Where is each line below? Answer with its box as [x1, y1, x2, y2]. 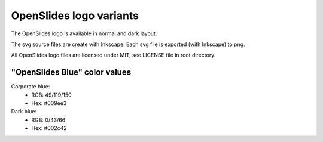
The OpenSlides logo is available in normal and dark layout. [11, 30, 157, 37]
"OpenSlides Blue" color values [11, 67, 132, 78]
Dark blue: [11, 108, 37, 115]
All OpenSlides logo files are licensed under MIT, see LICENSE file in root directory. [11, 51, 216, 59]
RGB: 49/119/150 [31, 91, 72, 98]
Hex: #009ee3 [31, 100, 67, 107]
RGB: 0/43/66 [31, 116, 66, 124]
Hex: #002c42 [31, 125, 67, 132]
